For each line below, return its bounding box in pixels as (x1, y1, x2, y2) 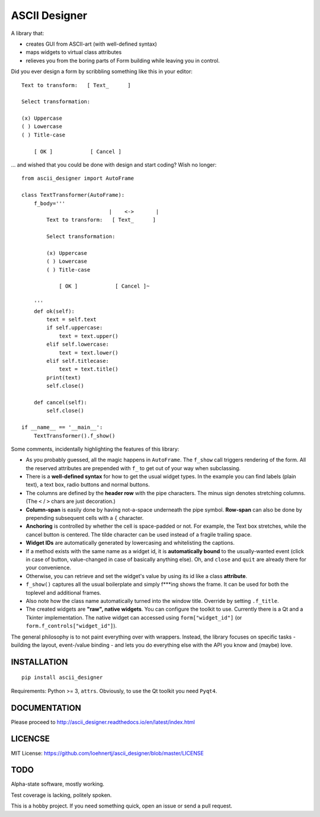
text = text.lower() (59, 349, 119, 356)
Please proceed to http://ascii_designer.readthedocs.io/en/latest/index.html (11, 718, 195, 726)
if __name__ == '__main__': (21, 424, 103, 431)
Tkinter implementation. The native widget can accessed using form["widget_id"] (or (25, 614, 242, 621)
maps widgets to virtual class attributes (25, 49, 122, 56)
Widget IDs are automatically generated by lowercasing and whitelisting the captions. (25, 540, 235, 547)
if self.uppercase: (46, 324, 103, 331)
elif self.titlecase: (46, 358, 110, 364)
